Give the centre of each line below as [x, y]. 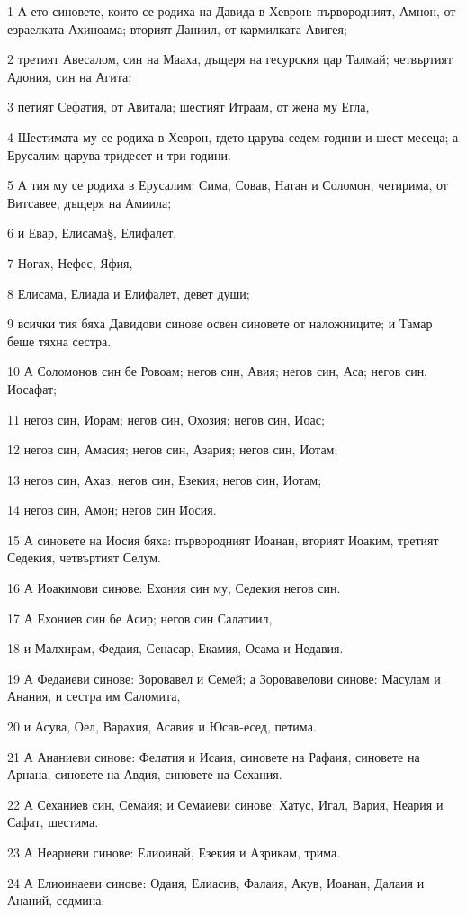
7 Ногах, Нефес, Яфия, [70, 262]
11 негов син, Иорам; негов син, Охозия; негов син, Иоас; [166, 419]
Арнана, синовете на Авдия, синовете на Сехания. [145, 774]
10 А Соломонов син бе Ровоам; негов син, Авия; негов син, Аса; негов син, [218, 371]
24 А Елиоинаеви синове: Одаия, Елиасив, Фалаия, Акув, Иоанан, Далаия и [216, 882]
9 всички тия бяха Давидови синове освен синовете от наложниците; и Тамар [220, 323]
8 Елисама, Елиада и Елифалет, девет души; [129, 293]
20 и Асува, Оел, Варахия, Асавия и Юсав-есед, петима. [162, 727]
